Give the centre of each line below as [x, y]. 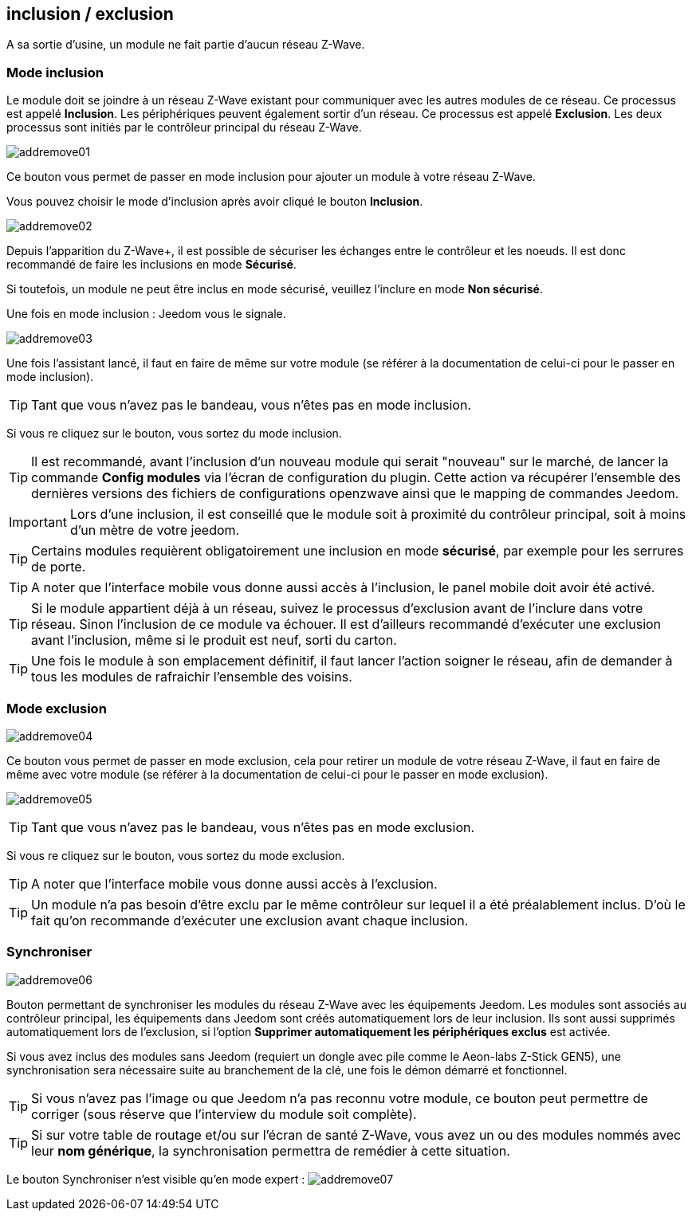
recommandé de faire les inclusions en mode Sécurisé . [151, 265]
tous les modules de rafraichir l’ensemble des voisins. [192, 677]
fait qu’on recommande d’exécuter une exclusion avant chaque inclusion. [250, 920]
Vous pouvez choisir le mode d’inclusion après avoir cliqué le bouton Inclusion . [215, 202]
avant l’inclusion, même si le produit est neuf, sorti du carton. [214, 640]
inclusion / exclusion [90, 14]
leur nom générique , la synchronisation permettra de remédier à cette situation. [271, 1150]
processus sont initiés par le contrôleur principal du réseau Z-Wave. [184, 128]
